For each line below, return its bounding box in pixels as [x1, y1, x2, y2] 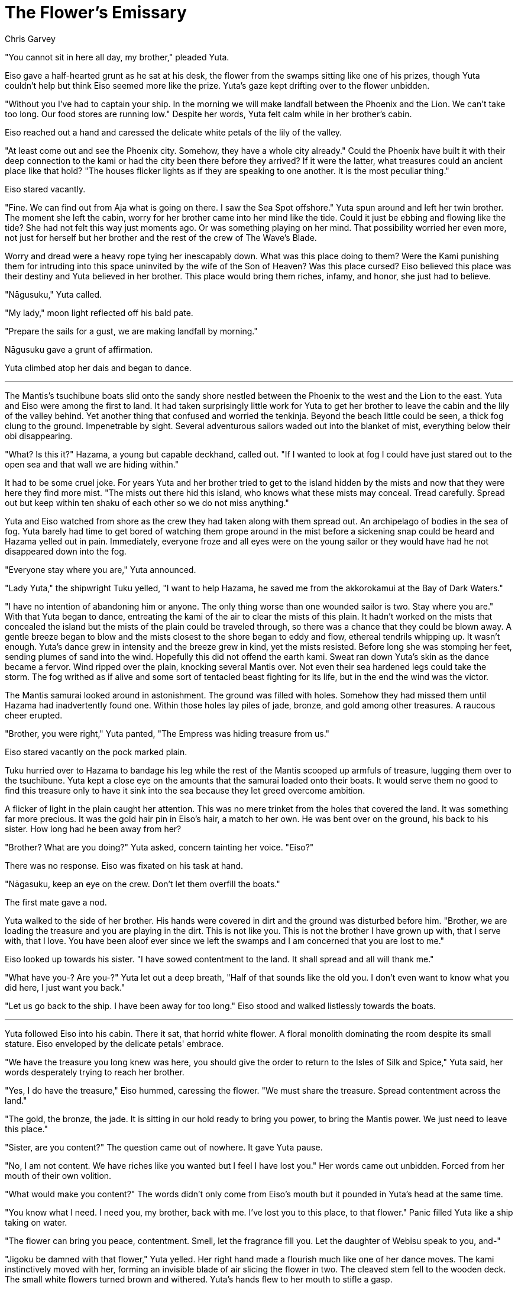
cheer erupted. [5, 710, 63, 720]
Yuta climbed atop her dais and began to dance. [5, 362, 192, 373]
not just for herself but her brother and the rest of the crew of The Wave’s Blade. [5, 232, 317, 243]
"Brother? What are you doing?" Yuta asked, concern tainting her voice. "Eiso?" [5, 842, 314, 852]
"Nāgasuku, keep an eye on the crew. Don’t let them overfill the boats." [5, 878, 280, 889]
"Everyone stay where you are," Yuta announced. [5, 564, 196, 575]
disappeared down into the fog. [5, 546, 127, 556]
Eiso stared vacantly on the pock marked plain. [5, 746, 187, 757]
